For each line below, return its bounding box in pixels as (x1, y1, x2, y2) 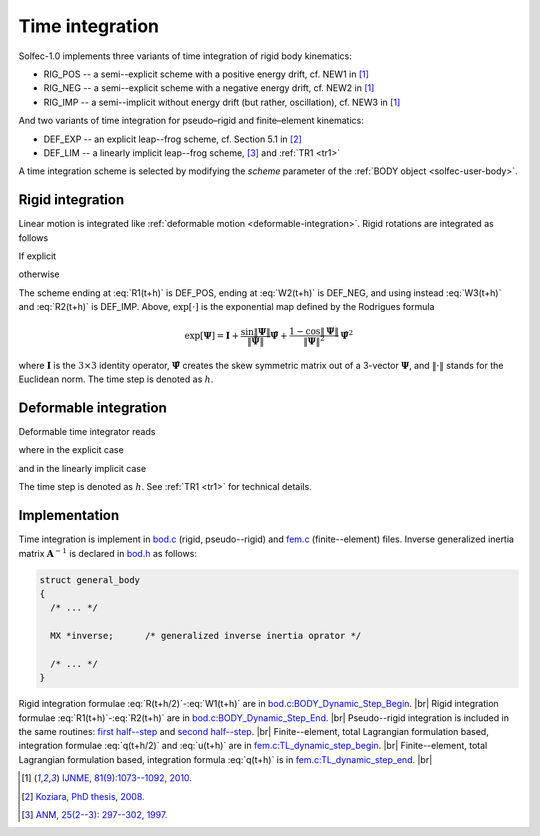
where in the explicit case (18, 444, 124, 456)
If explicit (18, 250, 57, 262)
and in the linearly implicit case (18, 462, 147, 474)
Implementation (18, 507, 120, 524)
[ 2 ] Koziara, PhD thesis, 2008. (21, 790, 145, 802)
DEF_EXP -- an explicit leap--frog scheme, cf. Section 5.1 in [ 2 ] (43, 133, 302, 145)
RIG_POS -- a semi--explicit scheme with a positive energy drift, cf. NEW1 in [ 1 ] (43, 68, 370, 80)
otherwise (18, 268, 60, 280)
